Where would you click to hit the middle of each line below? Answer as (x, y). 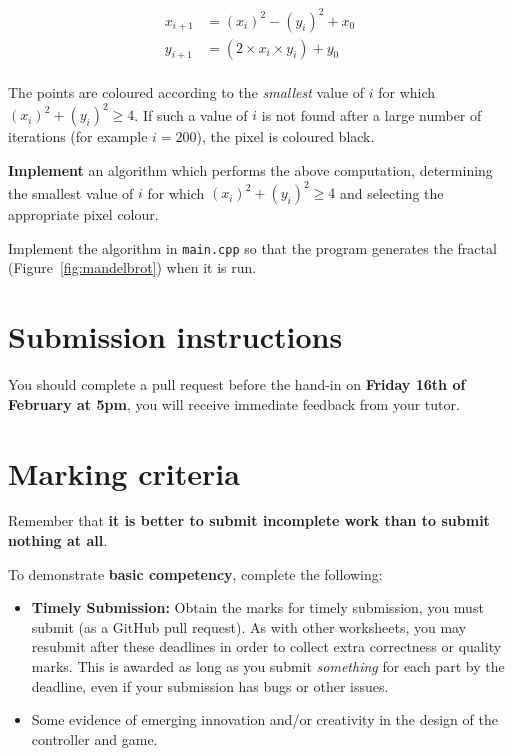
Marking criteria (124, 472)
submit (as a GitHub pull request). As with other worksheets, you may (249, 626)
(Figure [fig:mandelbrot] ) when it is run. (132, 267)
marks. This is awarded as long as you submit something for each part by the (268, 666)
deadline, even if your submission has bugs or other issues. (210, 685)
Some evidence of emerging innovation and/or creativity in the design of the (264, 719)
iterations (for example (78, 136)
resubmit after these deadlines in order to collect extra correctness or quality (266, 646)
